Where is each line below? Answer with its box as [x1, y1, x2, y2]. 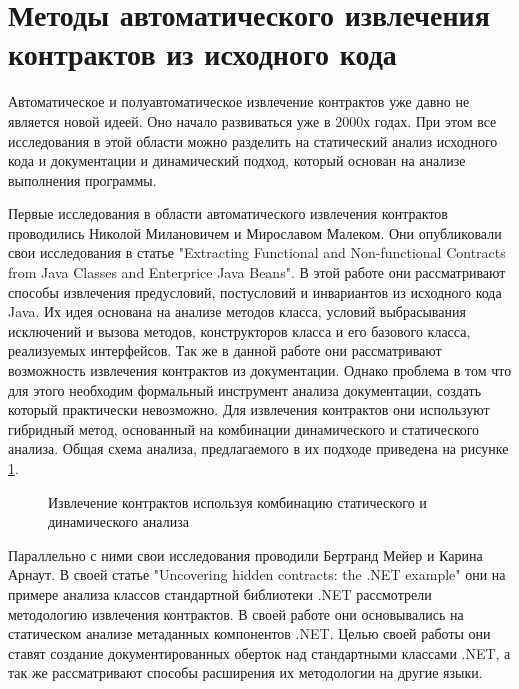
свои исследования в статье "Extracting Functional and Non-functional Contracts [8, 242, 506, 263]
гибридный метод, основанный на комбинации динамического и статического [8, 418, 480, 439]
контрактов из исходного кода [8, 33, 397, 74]
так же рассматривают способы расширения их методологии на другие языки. [8, 662, 483, 683]
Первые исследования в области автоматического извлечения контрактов [8, 203, 448, 224]
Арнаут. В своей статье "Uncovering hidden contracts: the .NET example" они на [8, 564, 506, 585]
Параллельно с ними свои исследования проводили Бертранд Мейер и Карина [8, 544, 483, 565]
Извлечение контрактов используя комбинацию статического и [48, 491, 427, 512]
